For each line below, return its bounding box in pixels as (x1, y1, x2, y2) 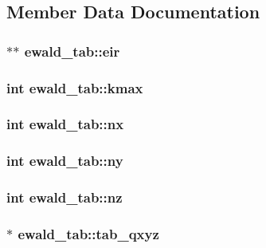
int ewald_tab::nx (6, 114, 124, 134)
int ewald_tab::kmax (6, 77, 143, 97)
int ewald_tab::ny (6, 151, 123, 171)
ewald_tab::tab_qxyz (18, 223, 159, 243)
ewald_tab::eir (24, 41, 120, 61)
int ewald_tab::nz (6, 187, 123, 207)
